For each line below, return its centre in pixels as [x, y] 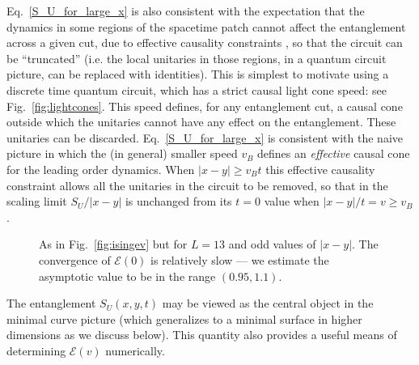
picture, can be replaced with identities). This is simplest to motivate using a [198, 74]
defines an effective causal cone [334, 153]
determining [36, 350]
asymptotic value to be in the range [127, 276]
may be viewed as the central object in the [268, 303]
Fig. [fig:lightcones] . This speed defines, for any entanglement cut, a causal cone [205, 106]
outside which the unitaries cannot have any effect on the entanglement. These [201, 122]
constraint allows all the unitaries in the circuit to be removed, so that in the [197, 185]
